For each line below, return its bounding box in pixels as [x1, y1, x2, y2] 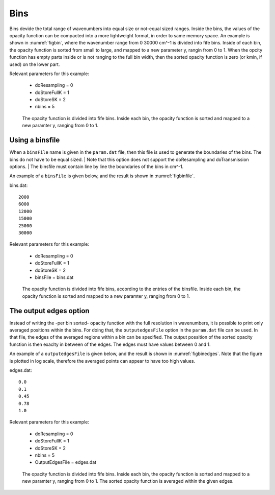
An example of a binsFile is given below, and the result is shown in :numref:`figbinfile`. [9, 173, 195, 179]
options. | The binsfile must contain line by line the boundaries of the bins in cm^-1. [9, 163, 184, 170]
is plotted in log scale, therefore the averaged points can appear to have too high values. [9, 358, 196, 364]
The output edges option [9, 307, 90, 315]
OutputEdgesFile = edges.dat [35, 459, 97, 465]
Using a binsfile [9, 136, 60, 145]
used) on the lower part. [9, 61, 60, 67]
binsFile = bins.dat [35, 274, 74, 280]
